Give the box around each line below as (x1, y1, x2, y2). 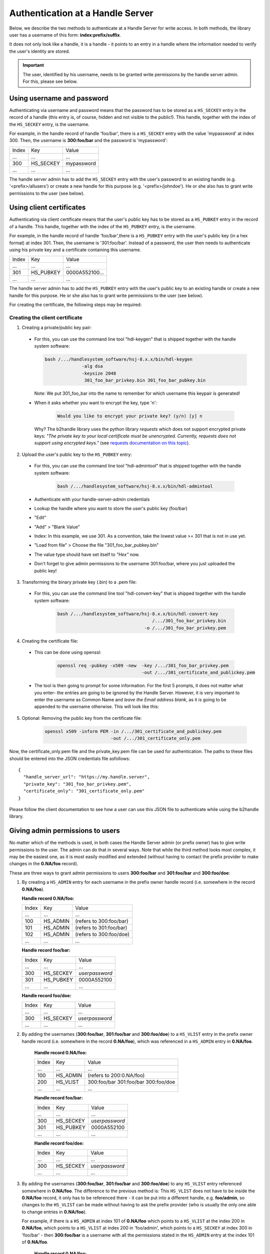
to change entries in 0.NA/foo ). (21, 1209, 87, 1215)
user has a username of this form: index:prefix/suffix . (9, 32, 121, 38)
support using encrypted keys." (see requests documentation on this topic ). (34, 440, 190, 446)
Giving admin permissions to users (9, 827, 120, 835)
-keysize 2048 (81, 370, 116, 376)
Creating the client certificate (9, 314, 82, 321)
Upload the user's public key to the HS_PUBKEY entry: (21, 451, 132, 457)
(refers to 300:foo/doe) (75, 931, 130, 938)
